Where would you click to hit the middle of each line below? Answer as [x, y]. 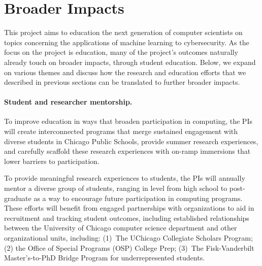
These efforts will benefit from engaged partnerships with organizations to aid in [129, 208]
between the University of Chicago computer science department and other [121, 228]
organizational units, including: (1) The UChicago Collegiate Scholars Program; [128, 238]
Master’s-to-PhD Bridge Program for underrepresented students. [105, 258]
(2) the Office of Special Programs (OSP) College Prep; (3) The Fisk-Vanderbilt [129, 247]
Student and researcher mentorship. [68, 102]
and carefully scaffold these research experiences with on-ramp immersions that [127, 151]
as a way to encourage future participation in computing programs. [138, 198]
